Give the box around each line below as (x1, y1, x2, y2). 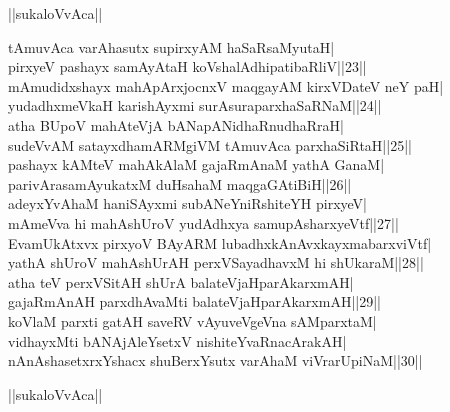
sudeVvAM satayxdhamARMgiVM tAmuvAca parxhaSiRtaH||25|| (8, 134, 412, 155)
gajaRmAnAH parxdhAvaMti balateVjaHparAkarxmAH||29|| (8, 291, 381, 312)
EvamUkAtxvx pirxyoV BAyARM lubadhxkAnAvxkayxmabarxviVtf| (8, 232, 432, 253)
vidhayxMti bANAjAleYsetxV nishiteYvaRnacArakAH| (8, 330, 347, 351)
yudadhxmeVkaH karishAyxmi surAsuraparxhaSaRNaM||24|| (8, 95, 382, 116)
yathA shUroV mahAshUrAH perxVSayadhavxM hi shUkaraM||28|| (8, 252, 424, 273)
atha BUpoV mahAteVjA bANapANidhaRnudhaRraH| (8, 114, 344, 135)
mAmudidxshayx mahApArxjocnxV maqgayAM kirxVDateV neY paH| (8, 75, 444, 96)
